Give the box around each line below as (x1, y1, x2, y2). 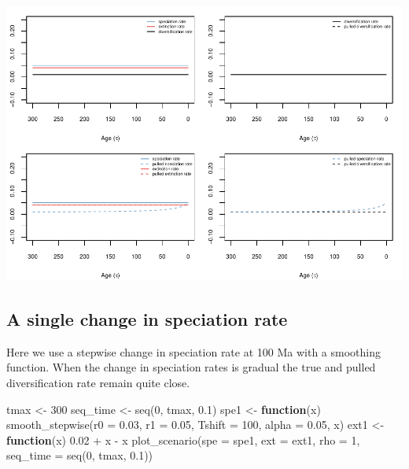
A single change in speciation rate (6, 306, 288, 331)
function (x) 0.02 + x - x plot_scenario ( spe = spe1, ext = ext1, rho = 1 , (6, 431, 360, 448)
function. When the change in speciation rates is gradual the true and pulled (6, 359, 376, 375)
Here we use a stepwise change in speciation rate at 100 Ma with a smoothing (6, 343, 381, 360)
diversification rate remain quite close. (6, 374, 190, 390)
